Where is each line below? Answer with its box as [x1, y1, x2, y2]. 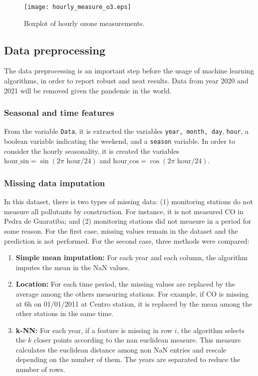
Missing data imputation [4, 176, 105, 189]
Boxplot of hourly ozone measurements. [24, 17, 145, 28]
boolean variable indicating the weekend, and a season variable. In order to [4, 136, 236, 146]
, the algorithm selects [177, 325, 245, 335]
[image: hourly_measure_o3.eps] [24, 3, 131, 10]
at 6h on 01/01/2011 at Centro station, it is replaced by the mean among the [15, 298, 253, 309]
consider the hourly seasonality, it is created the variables [4, 145, 179, 156]
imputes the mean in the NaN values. [15, 262, 130, 272]
